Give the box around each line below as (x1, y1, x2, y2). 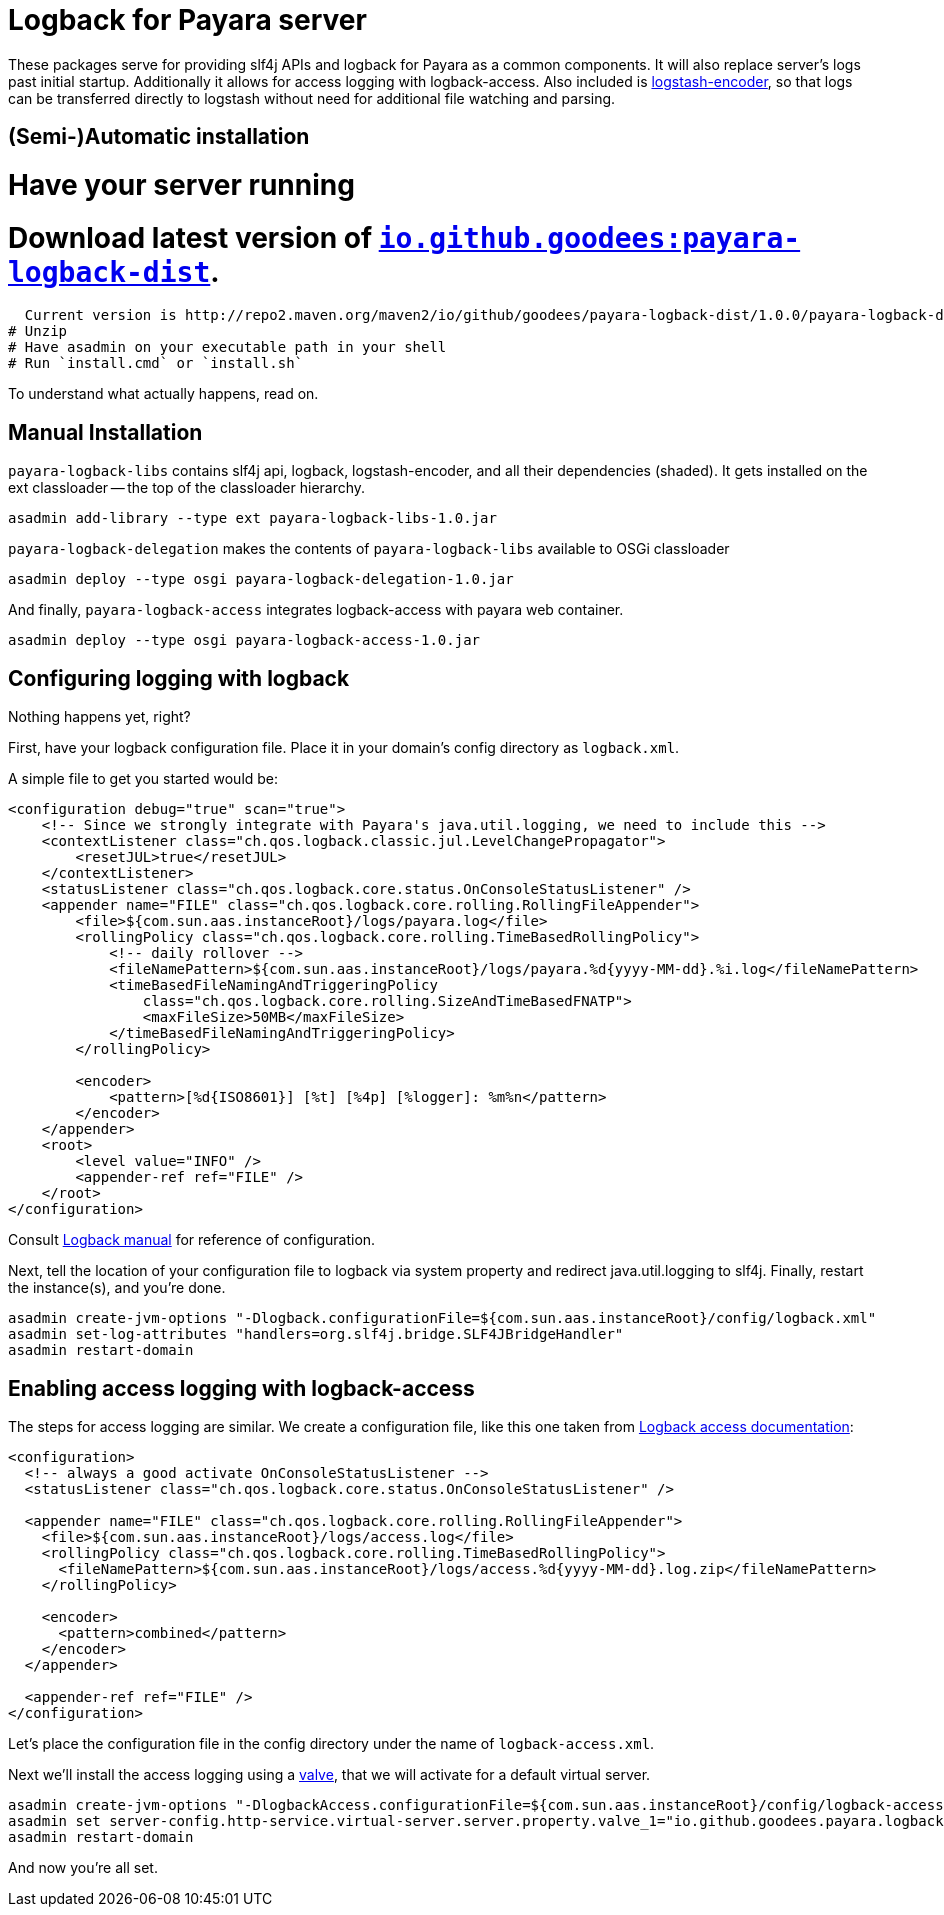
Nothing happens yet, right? (8, 708, 191, 726)
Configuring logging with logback (8, 665, 350, 691)
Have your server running (8, 167, 355, 202)
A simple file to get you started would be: (8, 770, 279, 788)
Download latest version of (8, 220, 373, 255)
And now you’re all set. (8, 1858, 158, 1876)
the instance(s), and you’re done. (8, 1279, 226, 1297)
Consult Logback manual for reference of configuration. (8, 1231, 376, 1249)
